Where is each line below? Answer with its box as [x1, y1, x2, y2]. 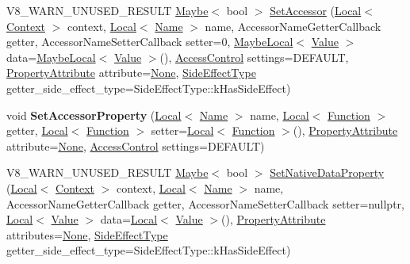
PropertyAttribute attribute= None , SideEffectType [6, 64, 256, 81]
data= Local [100, 211, 158, 228]
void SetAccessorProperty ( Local [6, 106, 182, 123]
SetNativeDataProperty [270, 164, 385, 181]
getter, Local [6, 122, 68, 139]
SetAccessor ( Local [270, 2, 362, 18]
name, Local [250, 106, 309, 123]
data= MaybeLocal [6, 48, 96, 65]
